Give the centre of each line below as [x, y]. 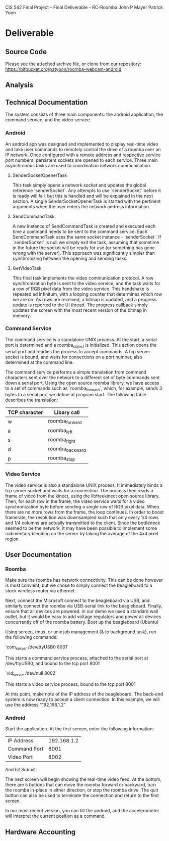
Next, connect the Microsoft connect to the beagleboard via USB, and [77, 600]
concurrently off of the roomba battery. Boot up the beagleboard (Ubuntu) [82, 622]
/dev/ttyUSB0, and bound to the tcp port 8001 [53, 664]
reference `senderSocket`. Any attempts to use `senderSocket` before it [87, 190]
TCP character [26, 412]
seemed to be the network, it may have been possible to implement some [81, 528]
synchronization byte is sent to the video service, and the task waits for [87, 283]
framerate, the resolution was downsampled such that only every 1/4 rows [82, 517]
